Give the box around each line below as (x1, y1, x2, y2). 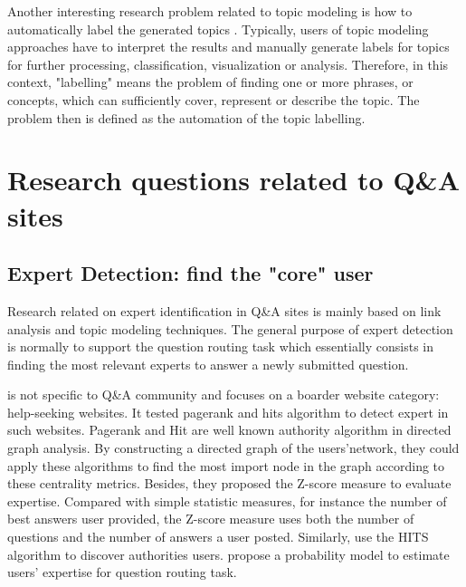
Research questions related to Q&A (7, 161, 460, 198)
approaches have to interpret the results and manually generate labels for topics (7, 37, 450, 56)
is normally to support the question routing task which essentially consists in (7, 337, 433, 356)
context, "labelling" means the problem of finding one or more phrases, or (7, 72, 414, 91)
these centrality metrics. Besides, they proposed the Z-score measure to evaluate (7, 474, 452, 493)
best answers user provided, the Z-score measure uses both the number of (7, 509, 414, 528)
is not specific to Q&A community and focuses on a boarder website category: (7, 385, 440, 404)
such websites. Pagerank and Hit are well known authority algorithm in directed (7, 420, 452, 439)
